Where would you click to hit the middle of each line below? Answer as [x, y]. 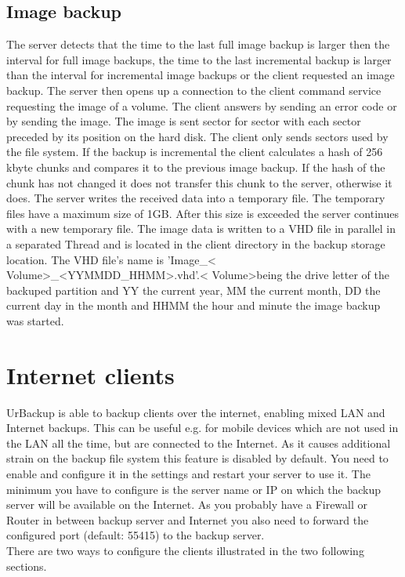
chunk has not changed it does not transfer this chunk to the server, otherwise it [199, 182]
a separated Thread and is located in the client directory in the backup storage [196, 243]
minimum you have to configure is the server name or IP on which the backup [194, 489]
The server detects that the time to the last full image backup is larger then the [198, 44]
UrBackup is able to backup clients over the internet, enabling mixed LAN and [196, 412]
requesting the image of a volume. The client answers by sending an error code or [202, 105]
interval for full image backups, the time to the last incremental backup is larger [199, 59]
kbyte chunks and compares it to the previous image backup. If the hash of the [196, 167]
